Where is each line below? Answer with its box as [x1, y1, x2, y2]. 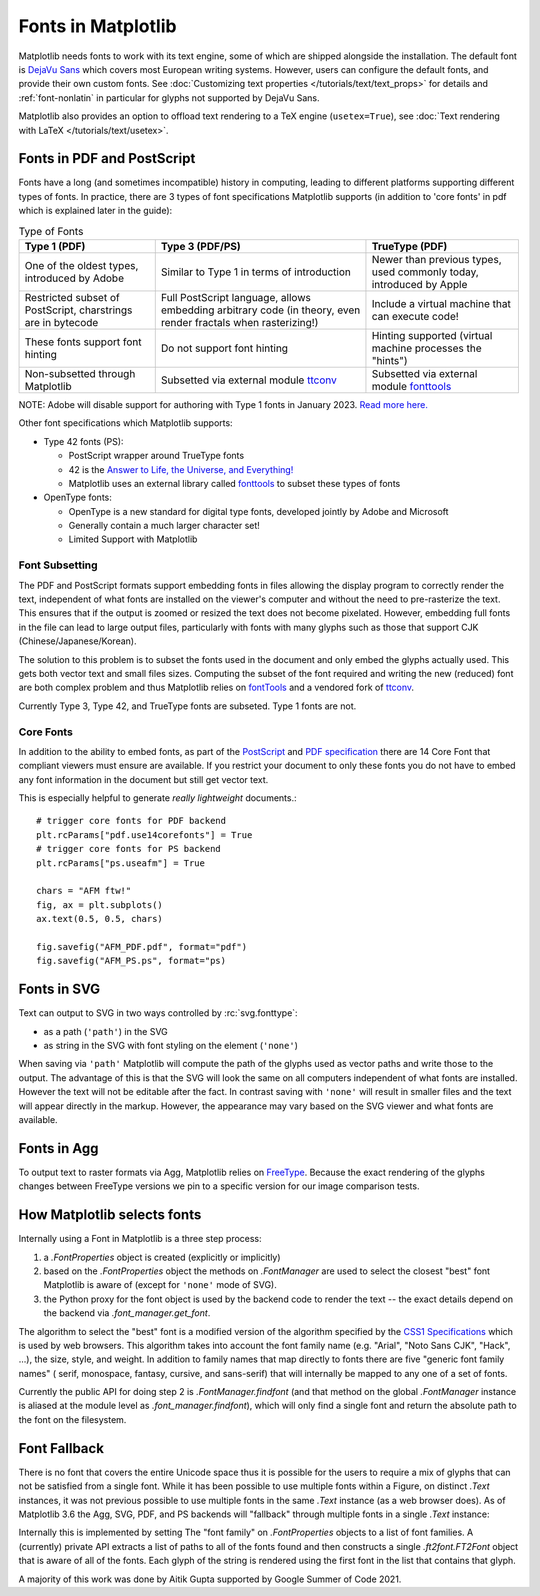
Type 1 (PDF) [24, 239, 86, 253]
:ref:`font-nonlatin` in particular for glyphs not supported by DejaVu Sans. [18, 91, 320, 104]
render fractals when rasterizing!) [160, 315, 319, 329]
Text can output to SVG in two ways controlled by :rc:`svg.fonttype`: [18, 1007, 299, 1019]
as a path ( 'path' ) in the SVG [43, 1025, 169, 1037]
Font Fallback [18, 1440, 105, 1457]
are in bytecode [24, 315, 99, 329]
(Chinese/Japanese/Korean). [18, 635, 137, 647]
